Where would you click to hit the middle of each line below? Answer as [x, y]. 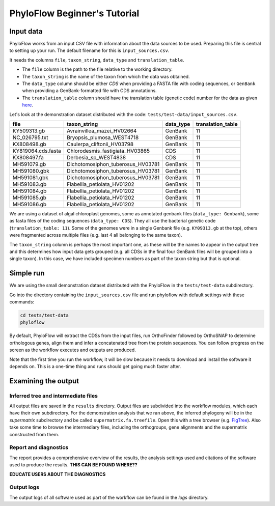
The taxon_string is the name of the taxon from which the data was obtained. [106, 76]
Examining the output [44, 381]
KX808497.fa [28, 157]
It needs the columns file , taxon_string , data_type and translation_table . [97, 60]
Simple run [27, 273]
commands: [22, 302]
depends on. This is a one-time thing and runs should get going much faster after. [95, 366]
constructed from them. [34, 434]
